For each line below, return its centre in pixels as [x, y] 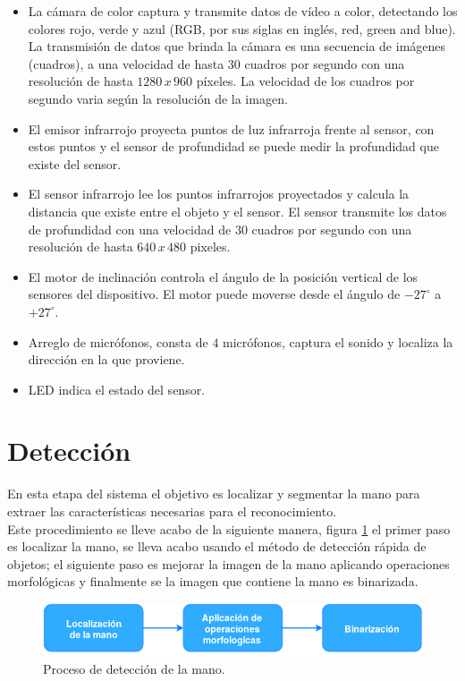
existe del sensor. [75, 163]
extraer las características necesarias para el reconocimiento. [172, 511]
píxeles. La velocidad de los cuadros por [305, 81]
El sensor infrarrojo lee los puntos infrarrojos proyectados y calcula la [219, 194]
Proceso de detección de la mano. [134, 669]
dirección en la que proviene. [106, 359]
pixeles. [210, 247]
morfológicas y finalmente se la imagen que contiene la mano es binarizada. [213, 581]
